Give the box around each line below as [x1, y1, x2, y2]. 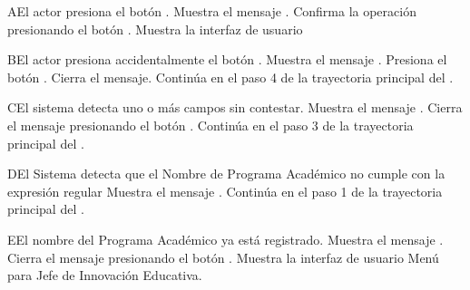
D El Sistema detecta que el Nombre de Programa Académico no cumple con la [7, 164, 446, 183]
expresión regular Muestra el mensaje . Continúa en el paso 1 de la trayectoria [7, 181, 443, 200]
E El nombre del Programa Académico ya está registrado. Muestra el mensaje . [7, 229, 444, 248]
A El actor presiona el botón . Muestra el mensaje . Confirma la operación [7, 2, 416, 20]
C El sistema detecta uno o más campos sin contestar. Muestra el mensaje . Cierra [7, 98, 463, 117]
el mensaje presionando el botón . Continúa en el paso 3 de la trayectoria [7, 115, 414, 134]
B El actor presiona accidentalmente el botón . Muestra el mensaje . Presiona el [7, 50, 447, 69]
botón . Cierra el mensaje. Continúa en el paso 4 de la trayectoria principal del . [7, 67, 454, 86]
